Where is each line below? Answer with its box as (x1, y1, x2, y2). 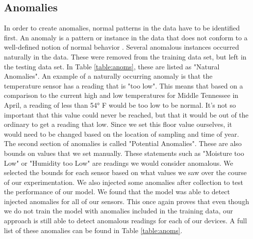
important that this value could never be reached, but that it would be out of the (4, 109, 249, 119)
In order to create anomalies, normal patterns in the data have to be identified (4, 23, 240, 33)
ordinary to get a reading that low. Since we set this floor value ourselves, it (4, 119, 232, 129)
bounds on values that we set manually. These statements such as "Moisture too (4, 148, 244, 158)
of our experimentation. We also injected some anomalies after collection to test (4, 177, 244, 187)
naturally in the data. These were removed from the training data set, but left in (4, 51, 247, 61)
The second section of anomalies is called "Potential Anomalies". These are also (4, 138, 242, 149)
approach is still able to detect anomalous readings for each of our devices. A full (4, 215, 247, 226)
